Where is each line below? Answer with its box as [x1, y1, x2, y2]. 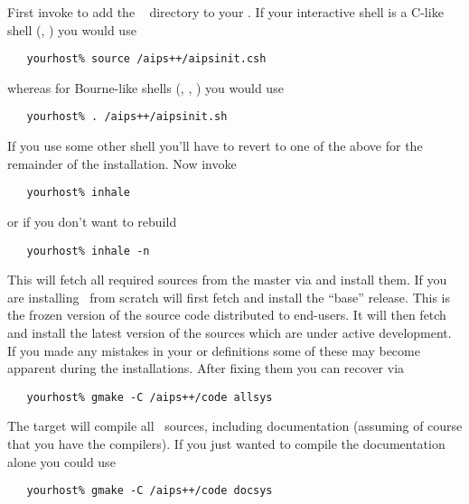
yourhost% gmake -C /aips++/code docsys [26, 484, 273, 498]
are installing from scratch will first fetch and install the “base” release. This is [7, 287, 450, 306]
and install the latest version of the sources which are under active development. [7, 322, 452, 341]
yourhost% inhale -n [26, 244, 150, 257]
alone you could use [7, 452, 116, 471]
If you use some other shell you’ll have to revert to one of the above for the [7, 136, 423, 155]
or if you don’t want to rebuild [7, 211, 177, 230]
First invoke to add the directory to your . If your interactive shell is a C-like [7, 3, 444, 21]
